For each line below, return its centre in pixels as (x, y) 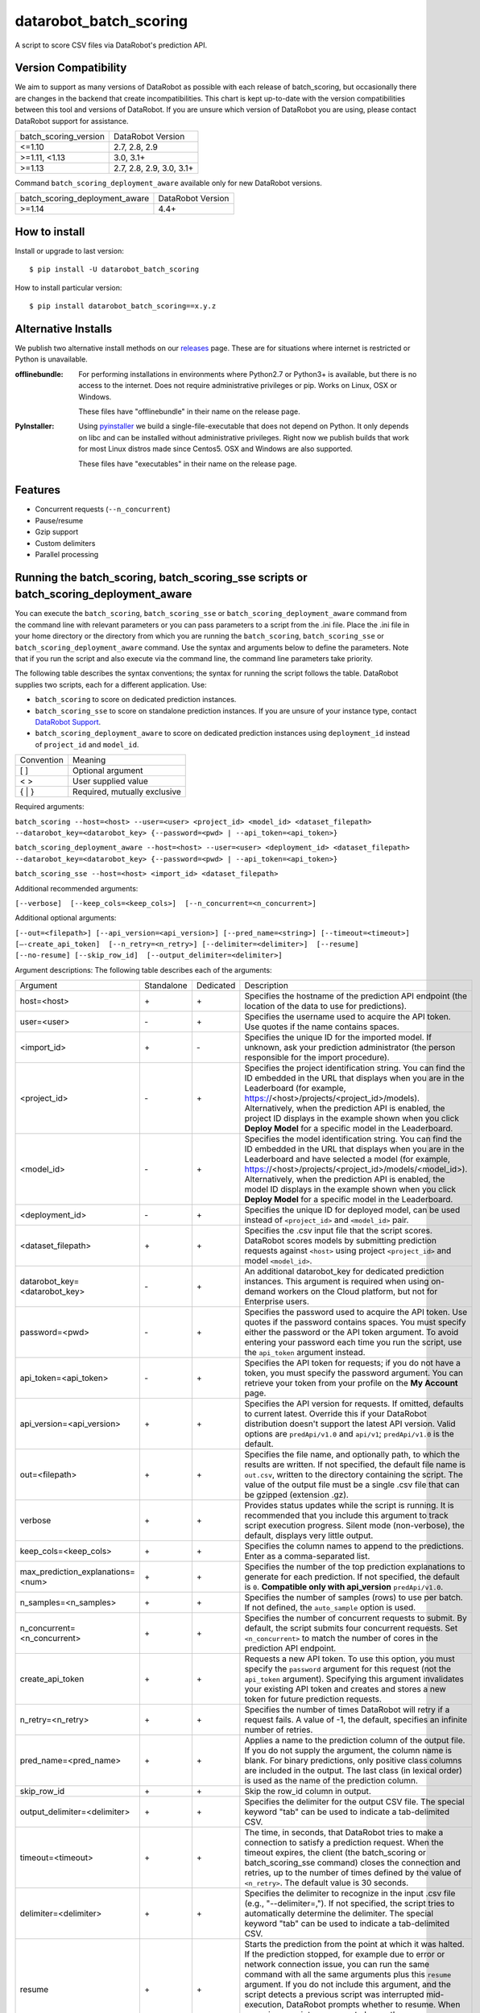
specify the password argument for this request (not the (348, 1669)
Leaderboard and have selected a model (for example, (348, 1159)
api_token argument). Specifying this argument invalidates (354, 1679)
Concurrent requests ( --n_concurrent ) (103, 509)
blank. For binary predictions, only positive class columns (353, 1761)
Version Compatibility (71, 68)
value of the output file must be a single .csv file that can (352, 1485)
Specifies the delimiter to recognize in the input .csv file (350, 1894)
